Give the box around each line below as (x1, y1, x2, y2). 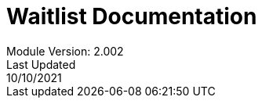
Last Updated (6, 57, 76, 71)
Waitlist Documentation (6, 3, 257, 30)
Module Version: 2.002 (6, 44, 124, 58)
